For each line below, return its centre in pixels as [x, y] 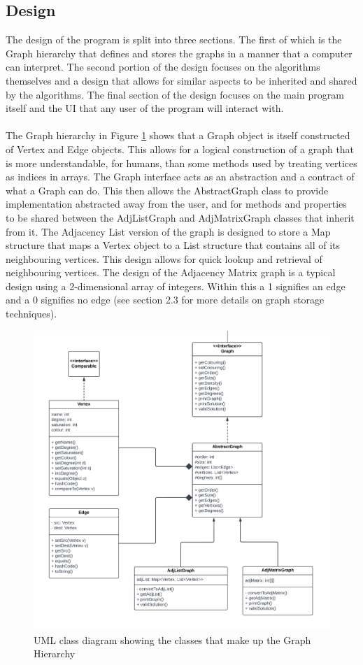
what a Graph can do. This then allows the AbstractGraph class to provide [167, 190]
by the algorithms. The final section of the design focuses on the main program [175, 94]
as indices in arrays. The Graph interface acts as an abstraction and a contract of [180, 177]
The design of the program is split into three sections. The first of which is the [174, 40]
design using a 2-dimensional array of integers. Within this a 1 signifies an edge [176, 286]
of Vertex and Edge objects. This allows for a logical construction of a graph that [180, 149]
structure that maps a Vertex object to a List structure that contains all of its [173, 245]
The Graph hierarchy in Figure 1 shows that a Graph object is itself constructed [178, 135]
